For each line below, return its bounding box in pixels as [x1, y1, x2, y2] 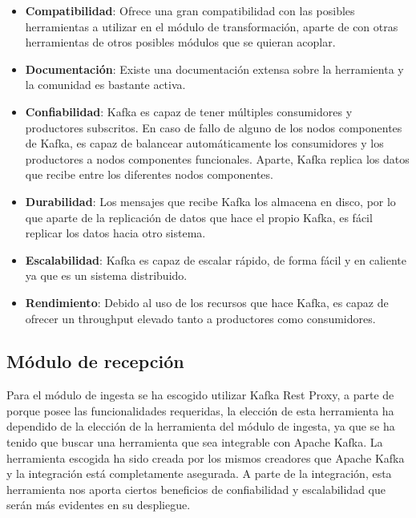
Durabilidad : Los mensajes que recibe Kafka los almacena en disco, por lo [25, 192, 396, 209]
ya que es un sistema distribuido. [25, 267, 188, 284]
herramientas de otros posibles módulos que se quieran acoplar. [25, 34, 336, 51]
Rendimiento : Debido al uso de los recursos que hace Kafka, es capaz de [25, 293, 389, 310]
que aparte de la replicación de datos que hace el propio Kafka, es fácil [25, 208, 373, 225]
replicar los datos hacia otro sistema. [25, 225, 206, 241]
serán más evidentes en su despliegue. [6, 496, 191, 513]
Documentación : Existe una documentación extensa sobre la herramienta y [25, 60, 404, 77]
